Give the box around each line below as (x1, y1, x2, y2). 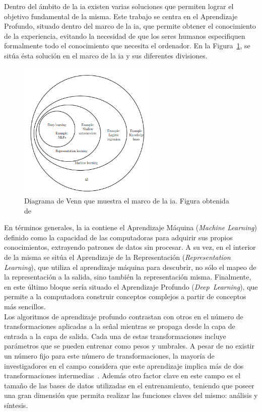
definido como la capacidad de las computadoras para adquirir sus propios (4, 232, 233, 242)
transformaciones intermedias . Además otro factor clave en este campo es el (4, 370, 241, 381)
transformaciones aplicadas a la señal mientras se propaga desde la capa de (4, 321, 235, 331)
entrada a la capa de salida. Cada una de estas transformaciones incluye (4, 330, 226, 341)
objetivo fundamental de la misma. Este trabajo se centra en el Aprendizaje (4, 11, 238, 21)
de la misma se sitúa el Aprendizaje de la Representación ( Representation (4, 252, 231, 262)
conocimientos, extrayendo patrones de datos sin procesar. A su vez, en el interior (4, 242, 256, 252)
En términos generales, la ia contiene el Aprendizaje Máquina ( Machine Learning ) (4, 222, 257, 233)
